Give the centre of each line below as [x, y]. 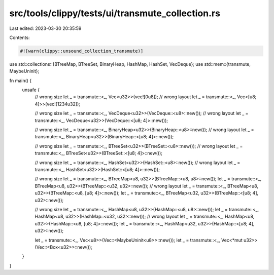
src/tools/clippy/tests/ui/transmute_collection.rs [115, 13]
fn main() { [21, 81]
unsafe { [31, 90]
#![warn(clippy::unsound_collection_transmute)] [82, 51]
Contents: [20, 37]
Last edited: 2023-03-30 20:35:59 [45, 28]
